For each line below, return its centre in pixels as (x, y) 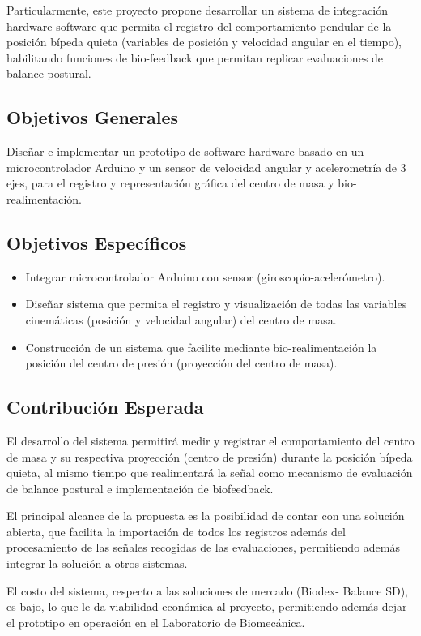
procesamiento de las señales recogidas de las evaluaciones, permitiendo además (203, 547)
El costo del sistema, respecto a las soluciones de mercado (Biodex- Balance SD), (207, 590)
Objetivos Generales (93, 117)
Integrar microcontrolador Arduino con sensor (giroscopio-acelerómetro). (205, 276)
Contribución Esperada (105, 407)
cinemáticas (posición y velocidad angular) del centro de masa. (181, 319)
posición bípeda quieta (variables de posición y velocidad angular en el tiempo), (204, 42)
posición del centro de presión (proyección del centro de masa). (181, 363)
